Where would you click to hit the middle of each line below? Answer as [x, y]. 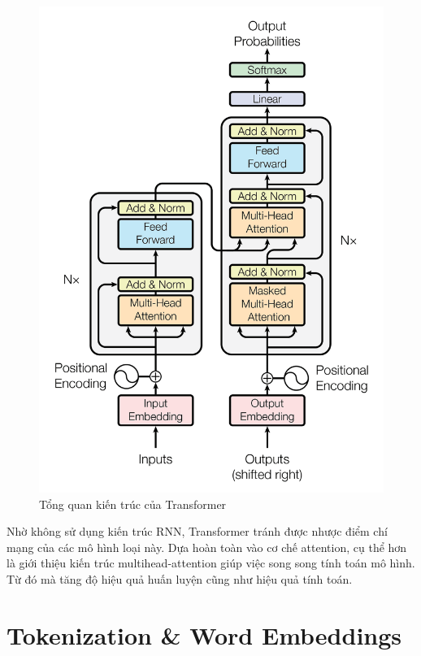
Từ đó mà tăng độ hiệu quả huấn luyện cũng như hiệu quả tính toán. [180, 579]
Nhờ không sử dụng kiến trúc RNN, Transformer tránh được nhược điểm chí [197, 531]
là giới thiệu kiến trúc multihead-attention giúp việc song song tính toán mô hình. [211, 563]
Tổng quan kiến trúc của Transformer [133, 504]
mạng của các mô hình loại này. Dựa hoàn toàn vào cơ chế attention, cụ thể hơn [207, 547]
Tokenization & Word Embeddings [204, 634]
